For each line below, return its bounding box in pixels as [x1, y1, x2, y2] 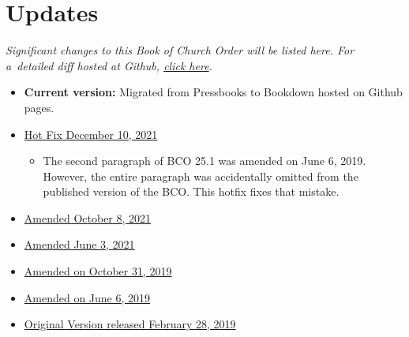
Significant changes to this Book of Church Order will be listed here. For [6, 42, 355, 58]
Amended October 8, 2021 [24, 209, 152, 226]
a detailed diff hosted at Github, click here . [6, 57, 212, 73]
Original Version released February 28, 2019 [24, 316, 236, 332]
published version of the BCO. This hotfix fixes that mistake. [43, 183, 340, 200]
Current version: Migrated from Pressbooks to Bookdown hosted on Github [24, 84, 403, 100]
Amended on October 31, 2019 [24, 263, 172, 279]
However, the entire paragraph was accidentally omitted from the [43, 167, 358, 184]
